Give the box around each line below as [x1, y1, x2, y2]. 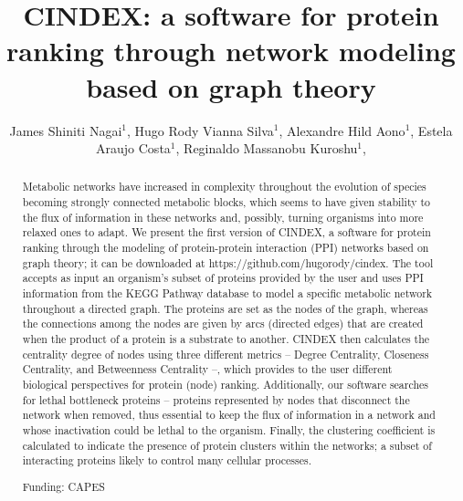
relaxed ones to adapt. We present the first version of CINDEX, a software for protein [22, 224, 431, 240]
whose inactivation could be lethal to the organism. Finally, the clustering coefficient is [22, 422, 436, 437]
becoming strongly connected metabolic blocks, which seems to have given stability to [22, 194, 431, 210]
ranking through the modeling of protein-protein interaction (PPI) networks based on [22, 240, 429, 256]
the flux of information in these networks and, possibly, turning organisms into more [22, 209, 424, 224]
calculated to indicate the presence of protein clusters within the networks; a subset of [22, 437, 432, 453]
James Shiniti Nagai [9, 120, 122, 140]
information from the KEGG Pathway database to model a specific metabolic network [22, 286, 433, 301]
